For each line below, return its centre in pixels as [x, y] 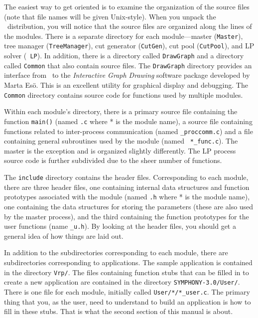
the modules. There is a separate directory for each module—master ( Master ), [124, 36]
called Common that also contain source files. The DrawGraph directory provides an [128, 65]
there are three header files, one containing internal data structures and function [127, 187]
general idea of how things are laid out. [64, 236]
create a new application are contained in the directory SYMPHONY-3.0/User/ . [122, 282]
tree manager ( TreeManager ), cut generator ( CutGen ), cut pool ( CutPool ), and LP [129, 46]
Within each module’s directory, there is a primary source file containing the [121, 111]
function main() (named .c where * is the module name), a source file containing [128, 121]
